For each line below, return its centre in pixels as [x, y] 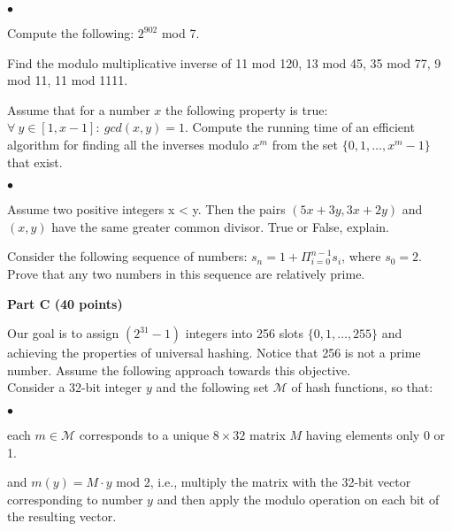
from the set [305, 144]
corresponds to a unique [144, 434]
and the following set [213, 387]
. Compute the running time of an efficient [300, 127]
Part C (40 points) [65, 303]
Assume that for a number [79, 109]
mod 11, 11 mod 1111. [68, 80]
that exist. [35, 162]
